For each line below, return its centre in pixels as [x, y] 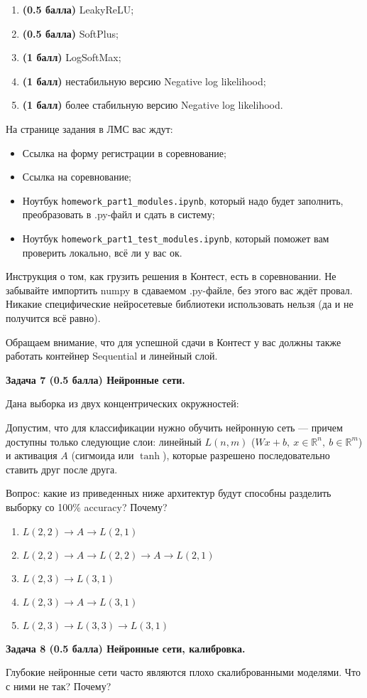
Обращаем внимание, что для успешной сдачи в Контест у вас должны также [174, 342]
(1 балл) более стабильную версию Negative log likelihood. [153, 105]
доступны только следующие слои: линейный [104, 441]
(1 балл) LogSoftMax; [72, 57]
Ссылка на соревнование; [77, 177]
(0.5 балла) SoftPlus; [70, 33]
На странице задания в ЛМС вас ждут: [89, 128]
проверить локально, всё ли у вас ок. [102, 252]
